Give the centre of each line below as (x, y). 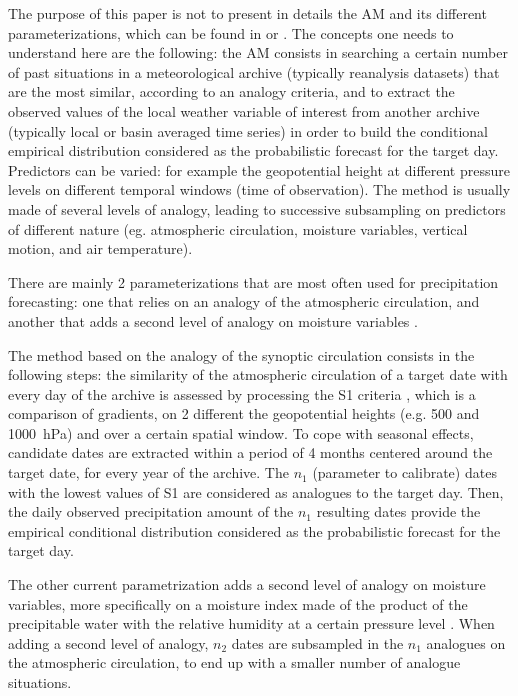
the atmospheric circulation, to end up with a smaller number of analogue (234, 662)
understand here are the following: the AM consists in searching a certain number (258, 52)
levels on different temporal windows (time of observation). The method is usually (259, 189)
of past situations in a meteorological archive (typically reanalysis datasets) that (254, 71)
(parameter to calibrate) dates (404, 472)
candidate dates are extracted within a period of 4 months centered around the (250, 452)
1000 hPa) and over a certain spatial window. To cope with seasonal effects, (241, 432)
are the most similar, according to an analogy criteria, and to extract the (231, 91)
